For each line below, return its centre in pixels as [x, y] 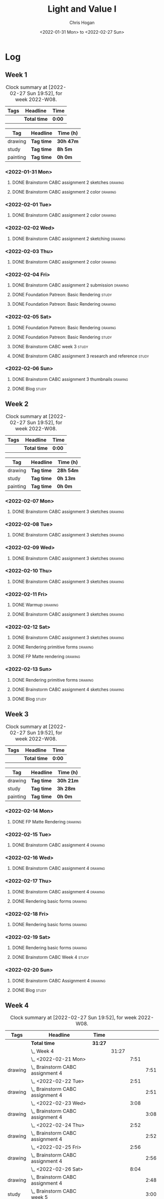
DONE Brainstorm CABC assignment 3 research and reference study [81, 356]
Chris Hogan [82, 22]
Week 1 [16, 75]
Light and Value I [82, 9]
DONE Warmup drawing [35, 605]
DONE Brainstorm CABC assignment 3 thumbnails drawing [70, 379]
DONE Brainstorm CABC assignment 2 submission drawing [71, 285]
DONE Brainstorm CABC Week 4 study [51, 957]
